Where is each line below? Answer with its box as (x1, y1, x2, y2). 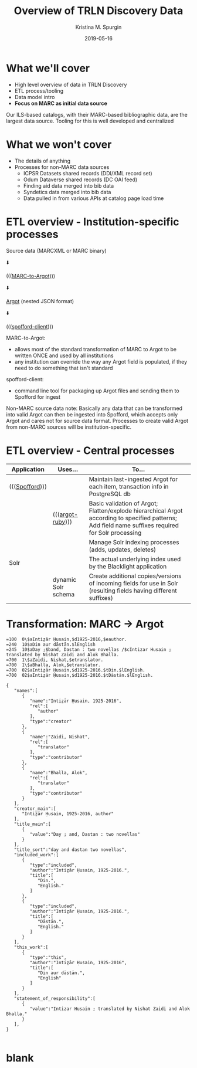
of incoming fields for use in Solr (89, 579, 179, 587)
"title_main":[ (13, 821, 51, 828)
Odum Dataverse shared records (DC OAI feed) (23, 176, 138, 183)
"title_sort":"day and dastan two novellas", (13, 847, 127, 853)
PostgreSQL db (89, 490, 131, 498)
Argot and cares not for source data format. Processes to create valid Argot (6, 417, 189, 424)
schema (52, 590, 75, 598)
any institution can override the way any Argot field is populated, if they (14, 358, 188, 365)
